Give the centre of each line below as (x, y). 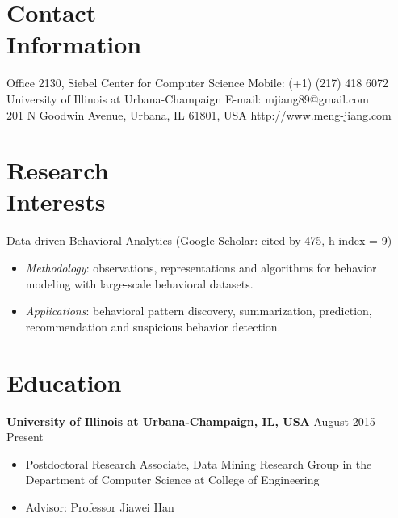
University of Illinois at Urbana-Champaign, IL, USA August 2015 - (195, 421)
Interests (56, 202)
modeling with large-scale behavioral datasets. (139, 283)
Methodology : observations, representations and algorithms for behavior (201, 267)
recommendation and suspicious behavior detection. (153, 326)
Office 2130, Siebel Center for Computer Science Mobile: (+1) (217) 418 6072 (198, 83)
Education (64, 382)
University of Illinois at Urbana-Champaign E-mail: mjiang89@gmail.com (188, 98)
